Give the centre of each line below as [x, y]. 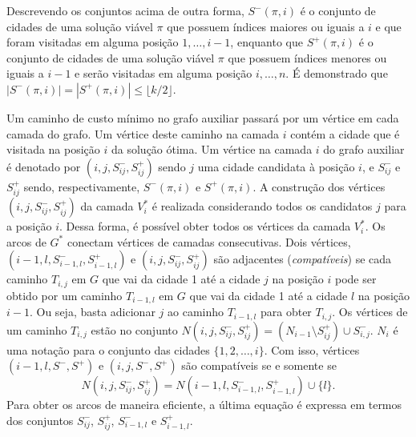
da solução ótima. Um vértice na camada [212, 149]
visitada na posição [53, 149]
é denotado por [44, 166]
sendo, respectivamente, [82, 186]
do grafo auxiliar [364, 149]
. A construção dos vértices [319, 186]
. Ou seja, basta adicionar [92, 312]
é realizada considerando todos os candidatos [262, 206]
